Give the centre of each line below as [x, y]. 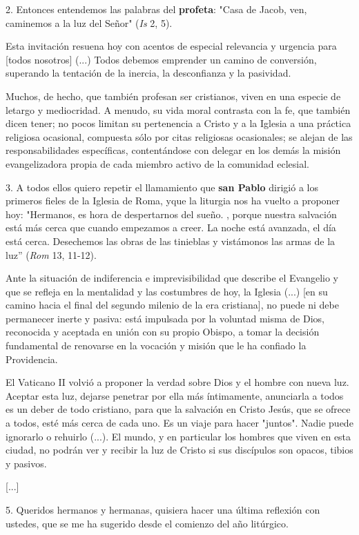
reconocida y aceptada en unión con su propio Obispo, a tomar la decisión [163, 332]
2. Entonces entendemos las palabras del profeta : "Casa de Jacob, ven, [156, 9]
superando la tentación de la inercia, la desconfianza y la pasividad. [148, 73]
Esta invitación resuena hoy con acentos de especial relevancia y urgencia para [171, 46]
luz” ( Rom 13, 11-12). [51, 254]
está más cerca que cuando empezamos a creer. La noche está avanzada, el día [171, 227]
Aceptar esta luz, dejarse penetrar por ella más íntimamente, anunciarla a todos [175, 395]
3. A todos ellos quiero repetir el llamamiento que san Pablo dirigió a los [162, 187]
